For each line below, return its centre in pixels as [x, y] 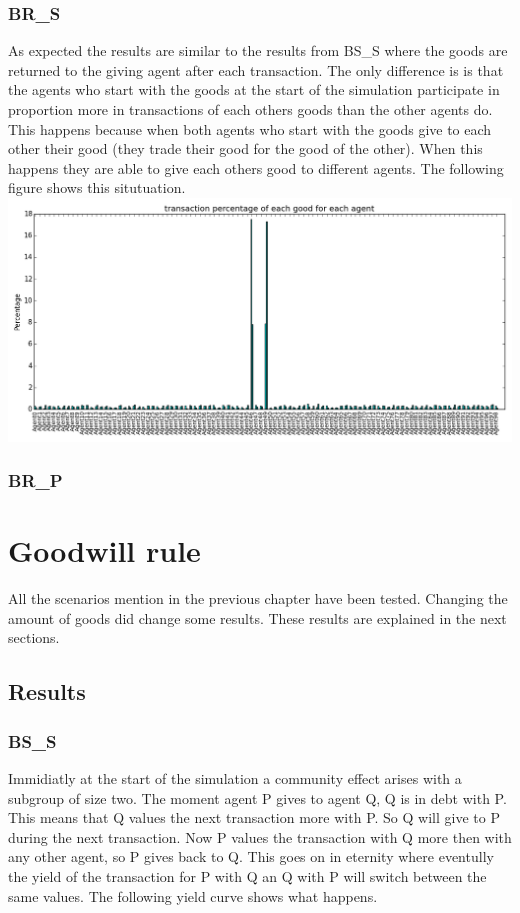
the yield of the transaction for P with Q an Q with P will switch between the [247, 875]
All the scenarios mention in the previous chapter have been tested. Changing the [258, 598]
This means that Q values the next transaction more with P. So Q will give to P [254, 817]
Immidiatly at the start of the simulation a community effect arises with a [235, 777]
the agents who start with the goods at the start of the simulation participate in [254, 89]
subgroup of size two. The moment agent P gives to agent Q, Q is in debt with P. [257, 797]
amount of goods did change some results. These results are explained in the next [257, 617]
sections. [34, 637]
